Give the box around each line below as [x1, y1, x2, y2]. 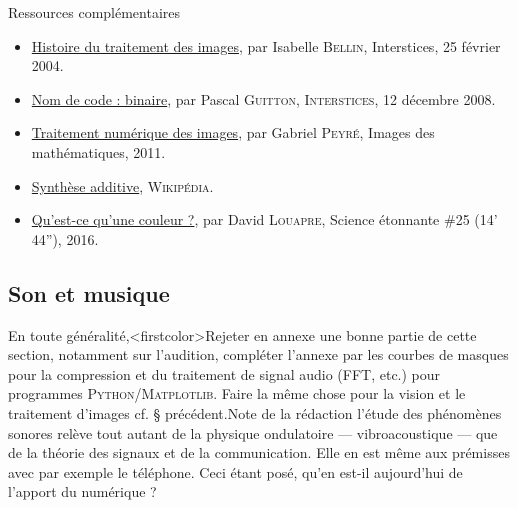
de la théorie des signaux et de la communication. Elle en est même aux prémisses [8, 442, 510, 463]
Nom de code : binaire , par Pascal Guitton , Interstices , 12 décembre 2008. [31, 88, 496, 109]
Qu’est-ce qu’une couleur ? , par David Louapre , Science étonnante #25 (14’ [31, 209, 498, 230]
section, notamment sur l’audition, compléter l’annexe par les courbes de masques [8, 344, 509, 365]
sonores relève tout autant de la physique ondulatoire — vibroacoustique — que [8, 422, 498, 443]
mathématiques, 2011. [31, 141, 166, 162]
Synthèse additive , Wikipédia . [31, 175, 214, 196]
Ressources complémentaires [8, 2, 181, 22]
